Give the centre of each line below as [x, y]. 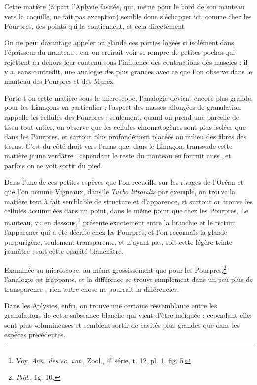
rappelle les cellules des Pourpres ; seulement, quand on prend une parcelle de [122, 117]
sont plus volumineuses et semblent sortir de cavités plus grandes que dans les [122, 325]
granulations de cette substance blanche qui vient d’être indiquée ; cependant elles [128, 315]
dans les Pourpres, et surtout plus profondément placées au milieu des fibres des [125, 136]
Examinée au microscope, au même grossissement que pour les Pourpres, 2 [116, 269]
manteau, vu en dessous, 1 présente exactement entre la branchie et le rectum [120, 221]
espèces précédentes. [35, 334]
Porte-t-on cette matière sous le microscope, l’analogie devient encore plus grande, [129, 97]
